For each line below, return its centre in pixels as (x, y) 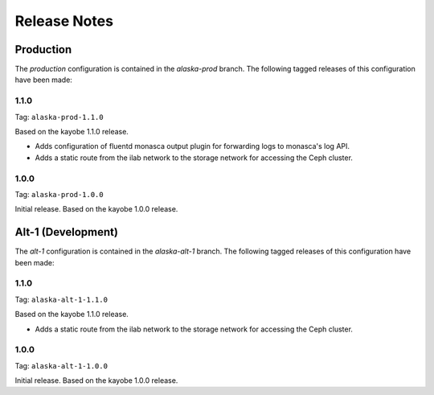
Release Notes (64, 21)
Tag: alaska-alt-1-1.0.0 (61, 365)
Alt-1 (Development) (66, 232)
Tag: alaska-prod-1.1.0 (59, 117)
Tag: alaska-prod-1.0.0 (59, 194)
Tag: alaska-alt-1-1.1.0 (61, 299)
